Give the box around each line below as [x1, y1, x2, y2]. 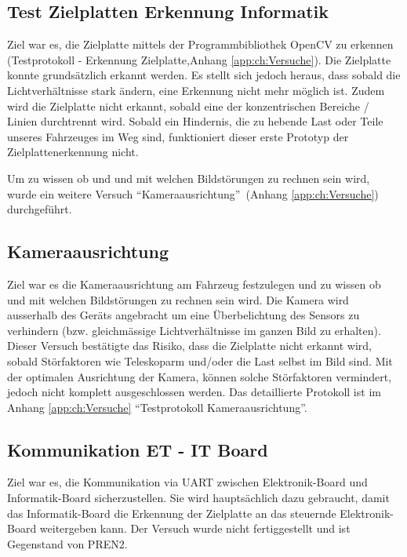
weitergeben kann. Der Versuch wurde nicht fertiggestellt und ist [39, 520, 351, 537]
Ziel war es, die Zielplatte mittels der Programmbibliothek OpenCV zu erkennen [7, 36, 394, 53]
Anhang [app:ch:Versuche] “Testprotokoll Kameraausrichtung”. [7, 399, 307, 415]
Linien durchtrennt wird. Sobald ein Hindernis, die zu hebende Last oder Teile [7, 113, 383, 129]
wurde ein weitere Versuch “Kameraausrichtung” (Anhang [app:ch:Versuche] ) [7, 185, 379, 202]
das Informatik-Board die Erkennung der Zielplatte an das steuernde [7, 504, 336, 521]
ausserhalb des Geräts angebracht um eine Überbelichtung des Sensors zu [7, 307, 360, 323]
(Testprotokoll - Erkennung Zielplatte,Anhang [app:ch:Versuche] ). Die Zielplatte [7, 51, 391, 67]
